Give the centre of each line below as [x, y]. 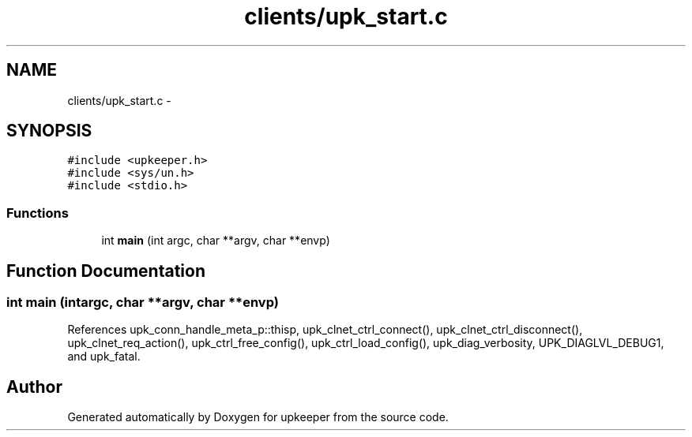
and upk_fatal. [104, 357]
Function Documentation [106, 271]
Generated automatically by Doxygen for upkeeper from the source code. [258, 417]
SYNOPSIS [49, 131]
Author [34, 387]
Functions [38, 213]
